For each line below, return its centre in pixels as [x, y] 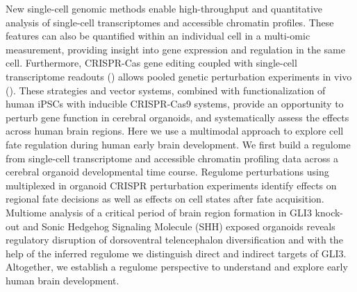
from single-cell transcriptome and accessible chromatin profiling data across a [172, 158]
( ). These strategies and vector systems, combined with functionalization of [166, 90]
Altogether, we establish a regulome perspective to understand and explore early [177, 267]
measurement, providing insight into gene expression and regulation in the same [175, 49]
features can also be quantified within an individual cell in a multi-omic [158, 36]
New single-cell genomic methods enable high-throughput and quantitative [164, 8]
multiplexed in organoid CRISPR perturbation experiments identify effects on [171, 185]
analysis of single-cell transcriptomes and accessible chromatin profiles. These [170, 22]
